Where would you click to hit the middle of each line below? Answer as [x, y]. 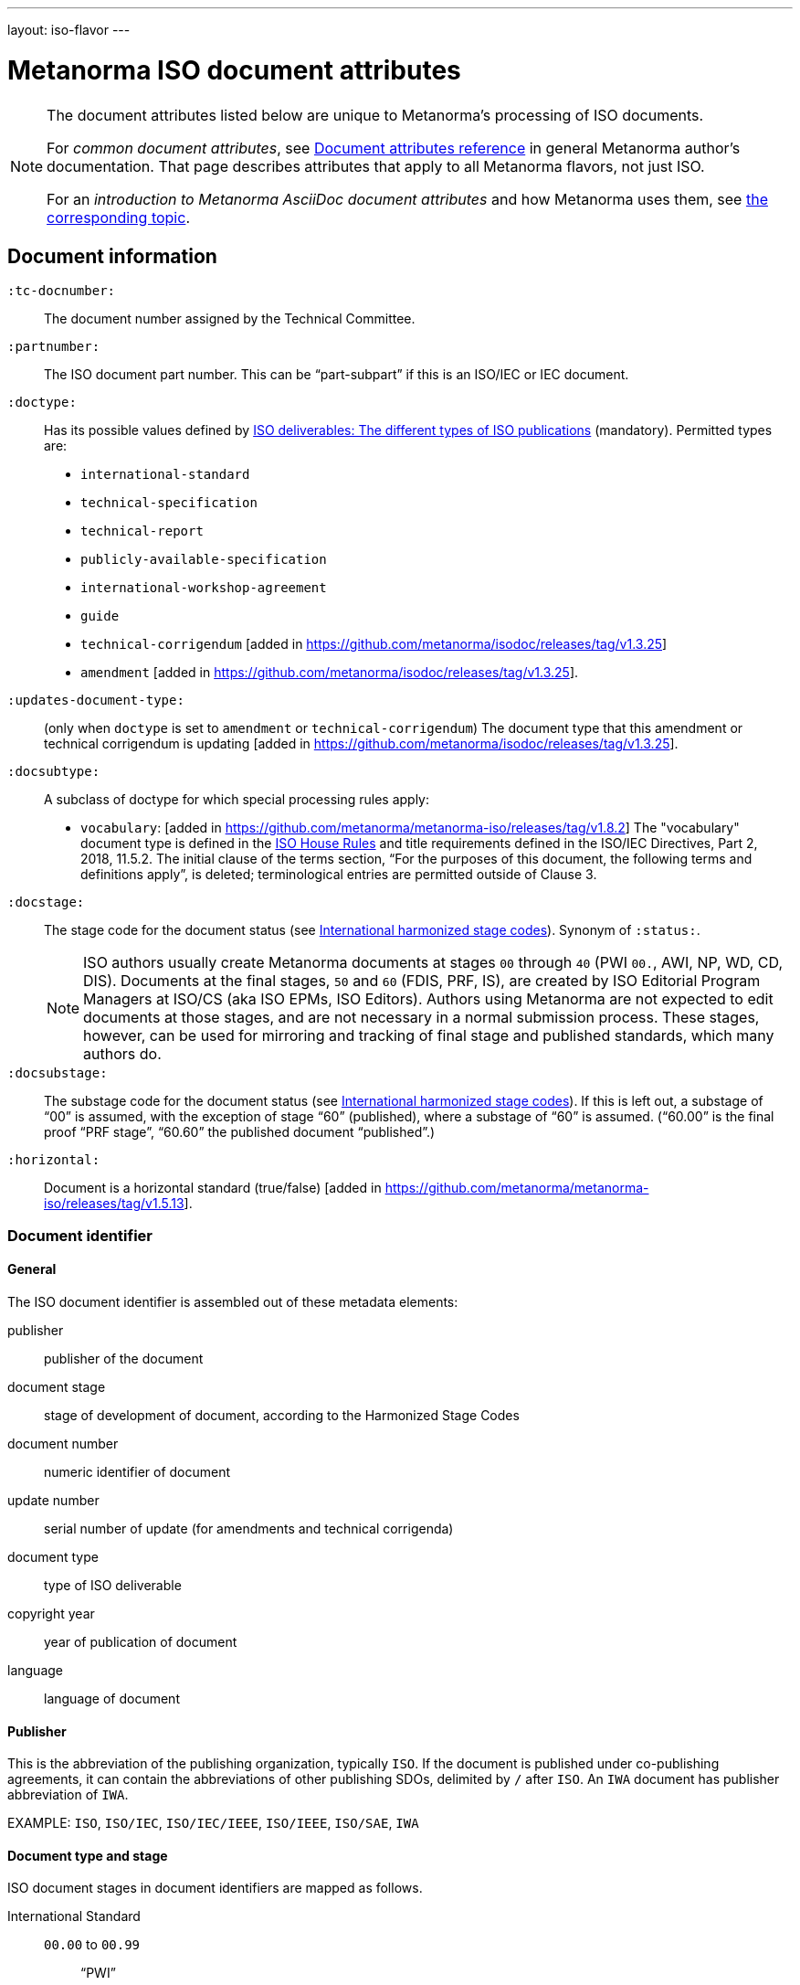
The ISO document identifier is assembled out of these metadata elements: [233, 1301]
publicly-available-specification [204, 560]
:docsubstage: [58, 1073]
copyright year [51, 1613]
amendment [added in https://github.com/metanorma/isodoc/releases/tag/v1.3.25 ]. [330, 673]
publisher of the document [124, 1358]
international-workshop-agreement [204, 588]
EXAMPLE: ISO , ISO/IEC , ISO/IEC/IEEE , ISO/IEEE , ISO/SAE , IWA [213, 1823]
